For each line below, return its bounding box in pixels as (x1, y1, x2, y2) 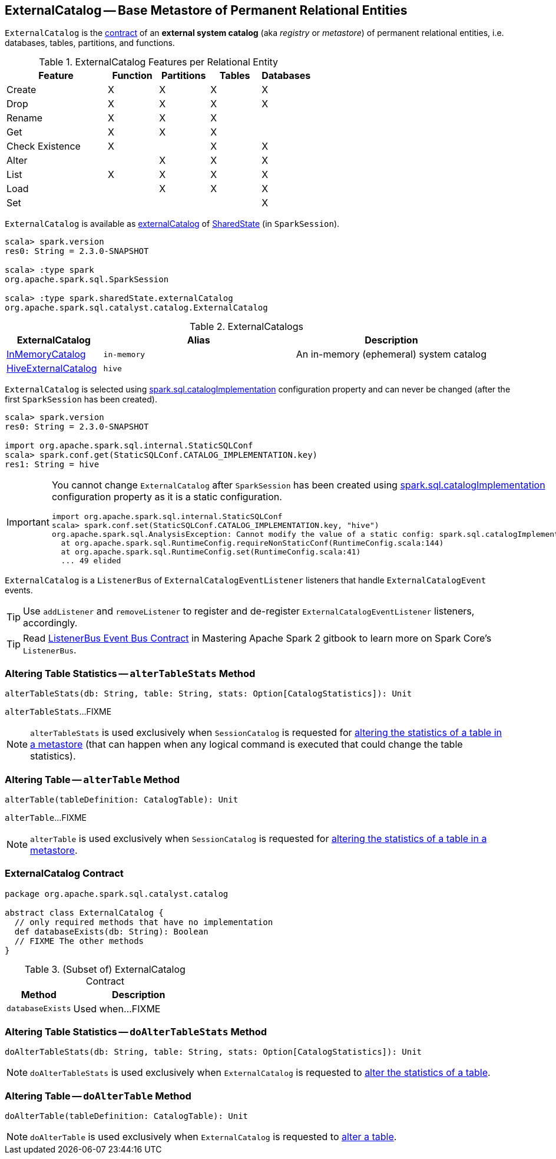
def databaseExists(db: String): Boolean (14, 926, 208, 936)
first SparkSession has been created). (5, 394, 157, 405)
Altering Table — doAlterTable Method (5, 1089, 191, 1102)
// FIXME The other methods (14, 936, 144, 946)
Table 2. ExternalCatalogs (190, 321, 303, 333)
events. (5, 585, 33, 596)
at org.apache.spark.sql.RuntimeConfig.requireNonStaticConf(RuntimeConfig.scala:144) (61, 539, 444, 548)
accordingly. (23, 617, 78, 629)
